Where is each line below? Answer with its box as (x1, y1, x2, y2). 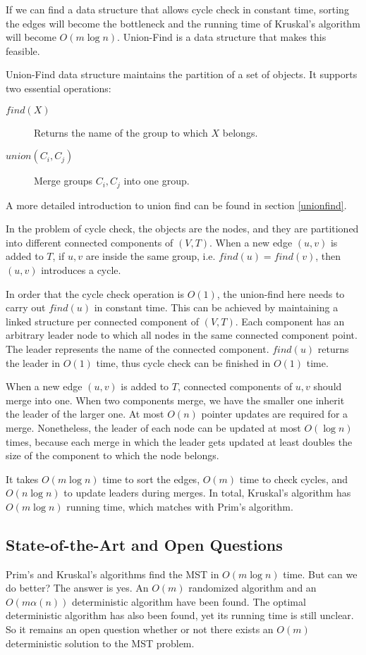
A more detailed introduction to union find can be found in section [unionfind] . (6, 197, 347, 212)
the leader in (6, 355, 61, 370)
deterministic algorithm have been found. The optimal (71, 594, 306, 609)
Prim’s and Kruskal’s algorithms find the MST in (6, 566, 219, 581)
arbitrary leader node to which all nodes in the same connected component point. (6, 327, 358, 342)
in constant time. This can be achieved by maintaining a (94, 300, 338, 315)
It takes (6, 471, 39, 486)
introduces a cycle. (41, 262, 121, 277)
